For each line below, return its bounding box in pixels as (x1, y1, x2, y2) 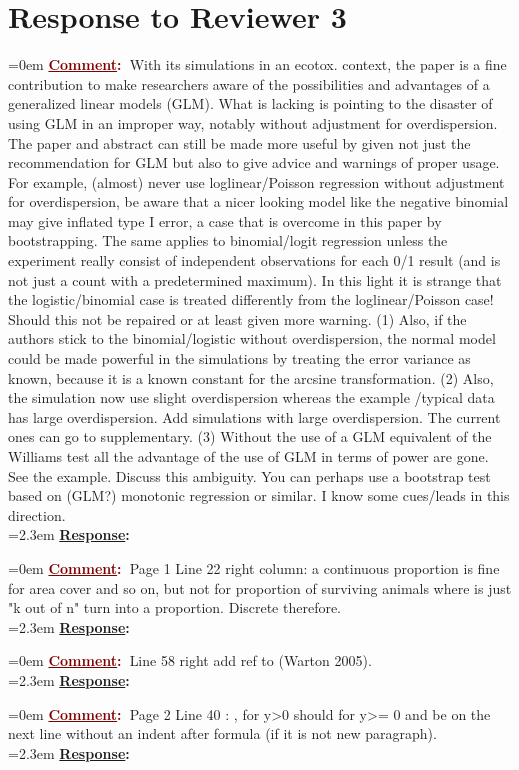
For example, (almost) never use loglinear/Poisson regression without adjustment (8, 171, 505, 192)
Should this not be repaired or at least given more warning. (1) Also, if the (8, 308, 467, 329)
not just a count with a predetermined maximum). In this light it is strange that (8, 269, 502, 290)
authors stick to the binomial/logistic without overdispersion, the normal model (8, 328, 496, 349)
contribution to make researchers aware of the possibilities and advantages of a (8, 73, 490, 94)
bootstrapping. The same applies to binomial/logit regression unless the (8, 230, 448, 251)
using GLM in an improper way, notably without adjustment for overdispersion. (8, 112, 498, 133)
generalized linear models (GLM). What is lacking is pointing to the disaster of (8, 93, 493, 114)
